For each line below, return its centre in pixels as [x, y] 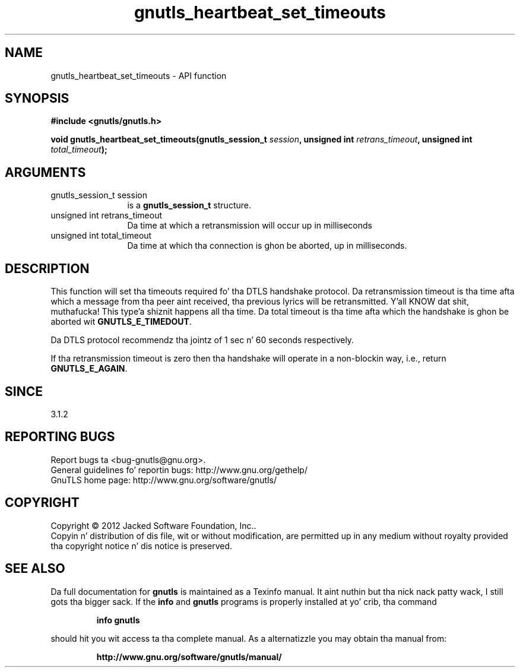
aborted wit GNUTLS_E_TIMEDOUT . [121, 322]
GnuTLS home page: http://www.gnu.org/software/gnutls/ [164, 480]
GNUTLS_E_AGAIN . [89, 369]
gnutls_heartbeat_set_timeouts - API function [139, 75]
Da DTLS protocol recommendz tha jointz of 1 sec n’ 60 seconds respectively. [202, 340]
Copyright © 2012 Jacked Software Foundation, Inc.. [153, 525]
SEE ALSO [35, 569]
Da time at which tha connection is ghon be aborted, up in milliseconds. [267, 246]
